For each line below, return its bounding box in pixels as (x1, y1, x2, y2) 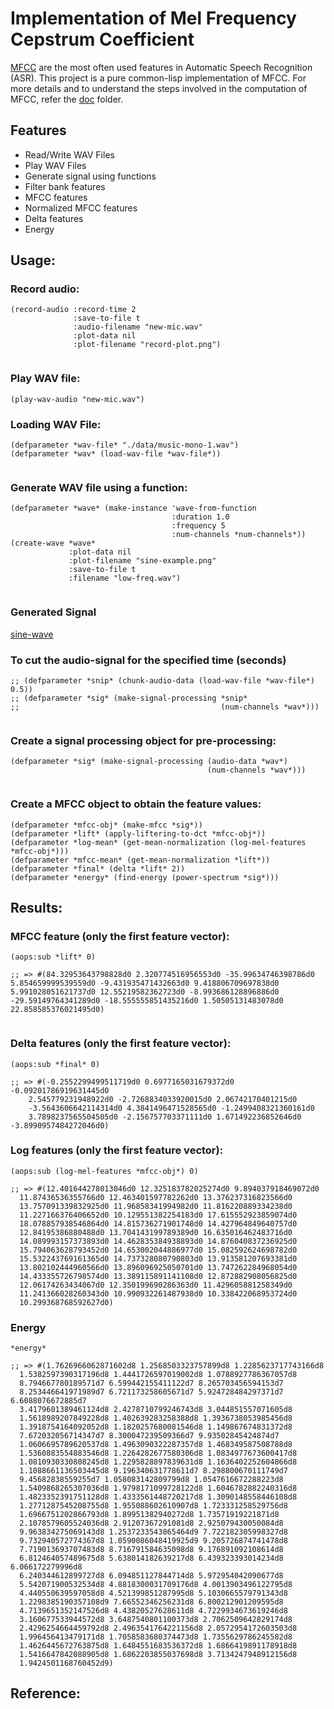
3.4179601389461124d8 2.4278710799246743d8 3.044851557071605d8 (19, 1405, 293, 1415)
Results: (10, 899, 63, 916)
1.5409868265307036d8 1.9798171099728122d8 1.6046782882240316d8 (19, 1483, 298, 1494)
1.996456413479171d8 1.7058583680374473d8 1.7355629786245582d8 (19, 1632, 293, 1642)
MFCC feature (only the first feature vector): (10, 929, 230, 943)
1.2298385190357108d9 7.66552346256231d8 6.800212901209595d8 (19, 1597, 284, 1607)
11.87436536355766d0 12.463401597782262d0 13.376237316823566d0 (19, 1192, 293, 1202)
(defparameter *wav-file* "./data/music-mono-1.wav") (10, 440, 240, 451)
